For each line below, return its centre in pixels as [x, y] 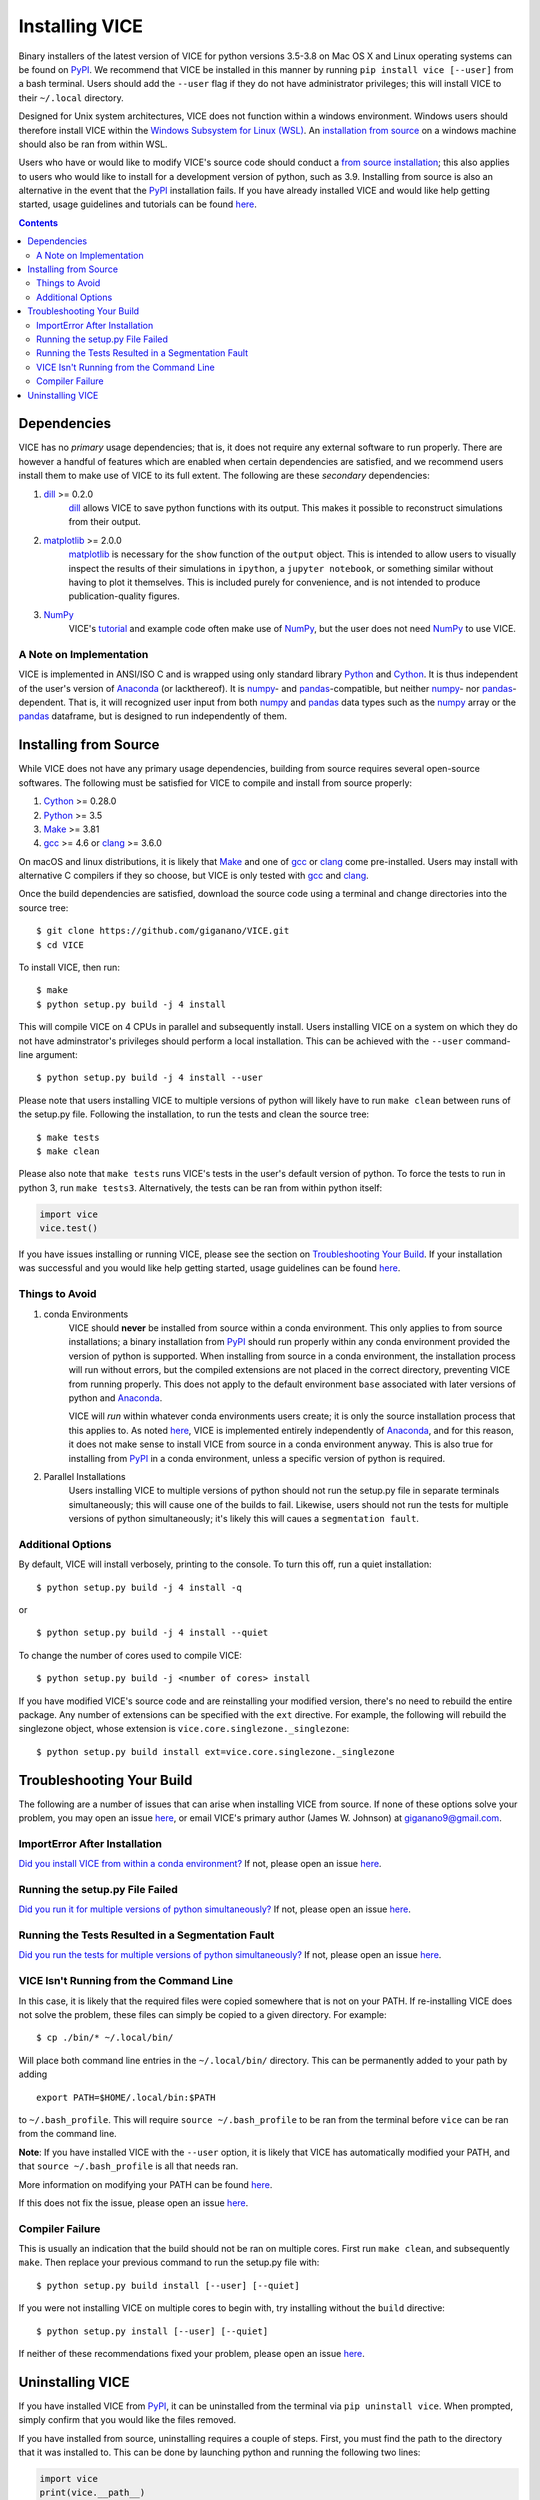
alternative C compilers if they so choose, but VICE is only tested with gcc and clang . [193, 876]
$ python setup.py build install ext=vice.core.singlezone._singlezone [215, 1751]
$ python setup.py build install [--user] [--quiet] [168, 2285]
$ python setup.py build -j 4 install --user [150, 1078]
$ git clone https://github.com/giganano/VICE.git [163, 931]
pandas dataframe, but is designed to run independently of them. [153, 716]
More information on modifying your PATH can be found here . [145, 2184]
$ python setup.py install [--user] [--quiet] [152, 2331]
